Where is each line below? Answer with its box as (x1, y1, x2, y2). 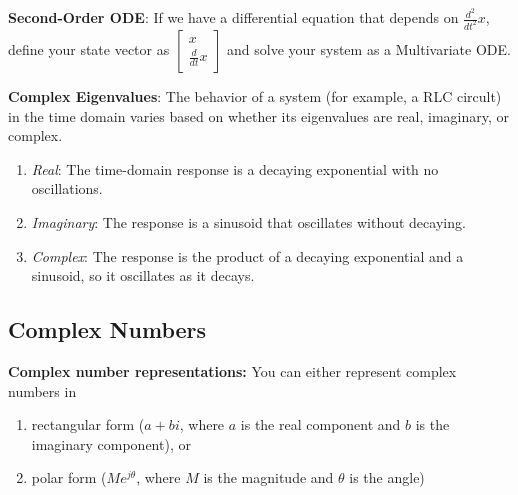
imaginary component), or (31, 433, 191, 454)
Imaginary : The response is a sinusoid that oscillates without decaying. (31, 211, 466, 232)
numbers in (8, 380, 77, 401)
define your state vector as (8, 38, 170, 59)
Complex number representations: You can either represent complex (8, 360, 457, 381)
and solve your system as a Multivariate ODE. (227, 38, 511, 59)
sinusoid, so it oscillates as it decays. (31, 265, 255, 286)
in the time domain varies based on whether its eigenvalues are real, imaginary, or (8, 105, 510, 126)
